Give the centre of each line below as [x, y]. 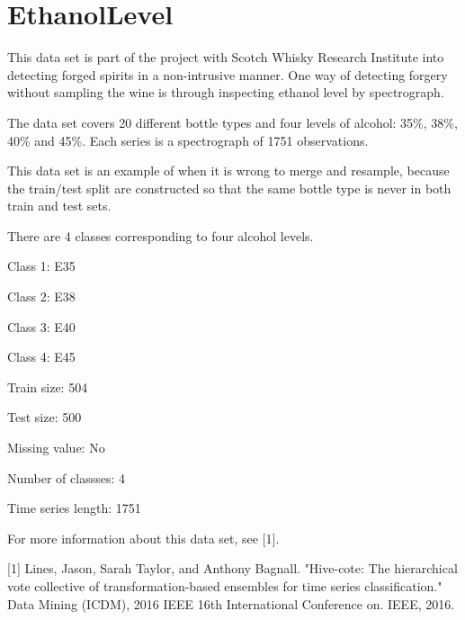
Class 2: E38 [41, 297]
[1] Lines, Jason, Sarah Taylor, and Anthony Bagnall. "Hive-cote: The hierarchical [232, 568]
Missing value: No [56, 448]
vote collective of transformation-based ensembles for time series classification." [225, 586]
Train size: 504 [48, 386]
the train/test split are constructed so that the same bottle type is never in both [229, 188]
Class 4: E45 [41, 357]
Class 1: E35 [41, 266]
